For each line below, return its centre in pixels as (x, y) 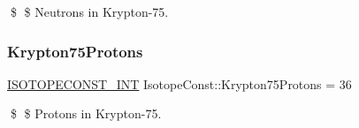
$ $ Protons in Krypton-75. (86, 113)
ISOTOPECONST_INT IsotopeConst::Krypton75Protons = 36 (179, 83)
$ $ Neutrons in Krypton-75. (89, 11)
